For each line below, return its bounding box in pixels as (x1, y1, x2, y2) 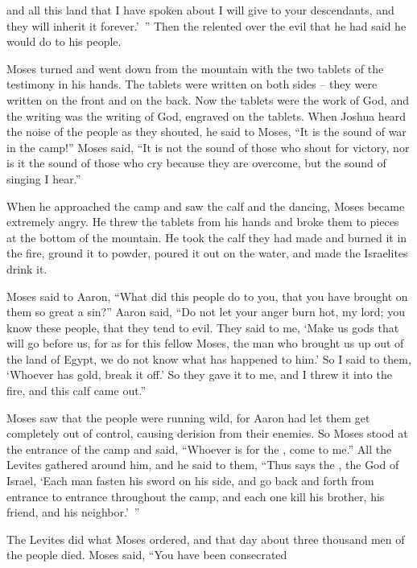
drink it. (6, 260, 47, 277)
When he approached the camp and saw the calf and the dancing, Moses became (6, 197, 405, 214)
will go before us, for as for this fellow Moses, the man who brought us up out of (6, 335, 404, 352)
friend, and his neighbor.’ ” (6, 504, 140, 521)
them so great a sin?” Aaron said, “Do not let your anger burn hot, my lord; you (6, 303, 405, 320)
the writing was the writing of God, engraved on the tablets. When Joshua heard (6, 107, 407, 124)
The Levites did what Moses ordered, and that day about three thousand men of (6, 530, 405, 547)
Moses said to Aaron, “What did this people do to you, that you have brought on (6, 287, 408, 304)
